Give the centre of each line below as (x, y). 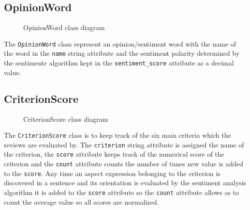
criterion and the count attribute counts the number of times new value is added (124, 164)
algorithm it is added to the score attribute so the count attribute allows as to (122, 192)
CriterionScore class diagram (66, 119)
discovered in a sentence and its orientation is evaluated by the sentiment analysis (125, 183)
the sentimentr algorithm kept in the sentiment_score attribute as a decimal (119, 63)
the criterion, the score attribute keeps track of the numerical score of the (114, 154)
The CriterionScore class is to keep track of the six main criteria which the (118, 135)
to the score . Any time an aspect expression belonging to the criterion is (112, 173)
